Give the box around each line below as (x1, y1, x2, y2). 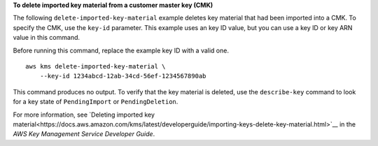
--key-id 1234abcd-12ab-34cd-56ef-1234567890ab (39, 72, 206, 80)
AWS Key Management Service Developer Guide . (13, 130, 155, 138)
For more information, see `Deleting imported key (13, 110, 155, 119)
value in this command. (13, 34, 80, 42)
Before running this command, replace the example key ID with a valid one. (13, 46, 229, 54)
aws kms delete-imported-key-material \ (25, 62, 166, 70)
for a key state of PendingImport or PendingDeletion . (13, 98, 178, 106)
